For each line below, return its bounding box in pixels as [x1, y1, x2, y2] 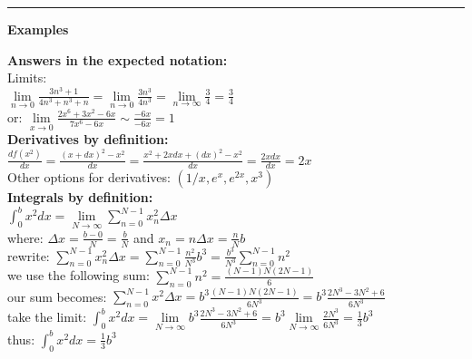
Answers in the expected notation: [7, 50, 228, 69]
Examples [7, 20, 69, 38]
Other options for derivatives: [7, 168, 171, 187]
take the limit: [7, 307, 87, 326]
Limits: [7, 68, 47, 87]
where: [7, 228, 44, 247]
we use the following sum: [7, 266, 150, 285]
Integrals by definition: [7, 188, 153, 207]
